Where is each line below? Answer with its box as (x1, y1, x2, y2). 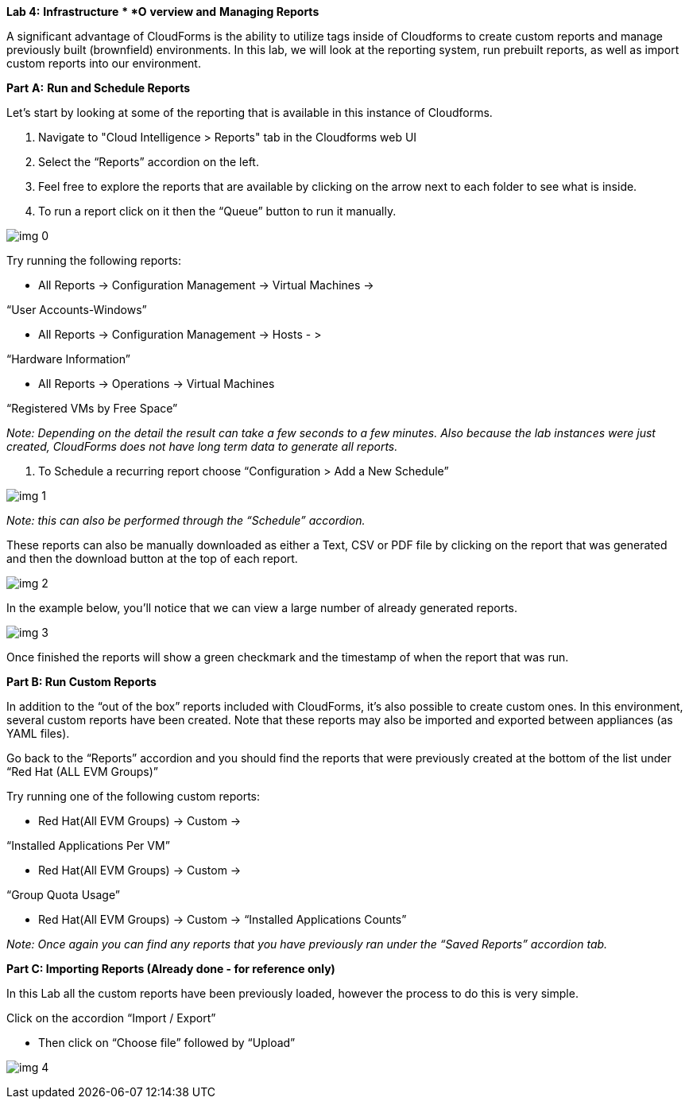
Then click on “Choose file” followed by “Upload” (38, 1036, 296, 1049)
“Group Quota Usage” (6, 888, 120, 901)
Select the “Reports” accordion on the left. (38, 155, 259, 169)
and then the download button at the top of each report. (6, 552, 298, 565)
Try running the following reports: (6, 254, 182, 267)
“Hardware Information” (6, 352, 130, 366)
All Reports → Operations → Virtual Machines (38, 377, 275, 390)
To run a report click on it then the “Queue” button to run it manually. (38, 204, 397, 218)
